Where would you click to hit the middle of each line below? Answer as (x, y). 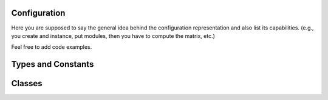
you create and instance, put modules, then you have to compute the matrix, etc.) (113, 36)
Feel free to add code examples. (52, 47)
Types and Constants (53, 64)
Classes (27, 83)
